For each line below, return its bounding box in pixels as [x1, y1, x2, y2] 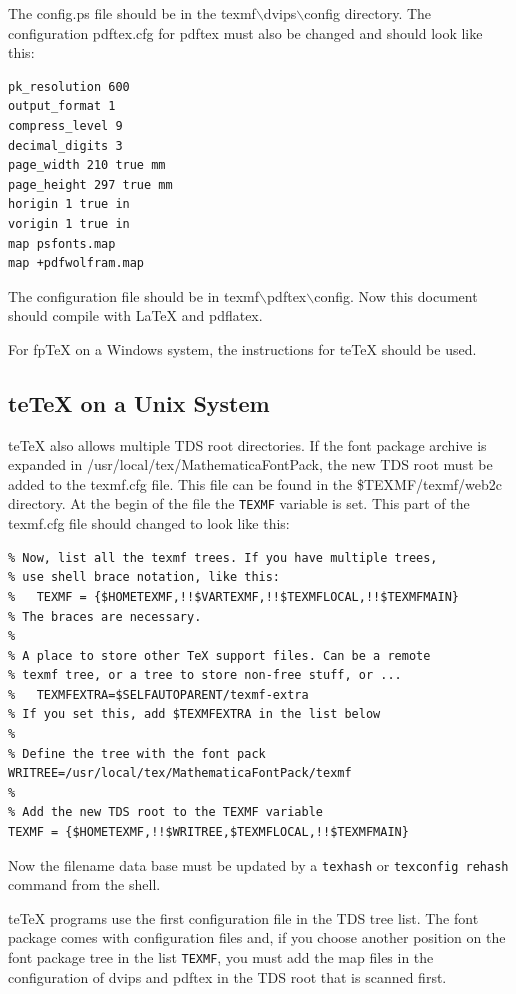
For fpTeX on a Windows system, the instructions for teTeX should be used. [8, 338, 477, 359]
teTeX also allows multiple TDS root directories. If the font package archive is [8, 434, 487, 455]
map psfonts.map [8, 236, 116, 251]
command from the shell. [8, 874, 161, 895]
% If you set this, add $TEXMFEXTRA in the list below [8, 707, 381, 722]
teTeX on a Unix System [8, 387, 270, 418]
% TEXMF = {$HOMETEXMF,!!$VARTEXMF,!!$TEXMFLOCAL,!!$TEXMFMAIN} [8, 589, 460, 604]
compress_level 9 [8, 118, 123, 133]
